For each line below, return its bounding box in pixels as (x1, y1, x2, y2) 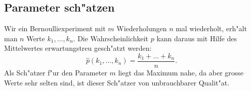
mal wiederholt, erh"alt (176, 23, 247, 34)
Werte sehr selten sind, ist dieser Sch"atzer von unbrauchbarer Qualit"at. (4, 77, 230, 87)
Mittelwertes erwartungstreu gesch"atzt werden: (4, 43, 152, 53)
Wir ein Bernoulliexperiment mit (4, 23, 106, 34)
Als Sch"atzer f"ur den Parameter (4, 67, 107, 78)
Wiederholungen (116, 23, 167, 34)
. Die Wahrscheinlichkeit (73, 33, 149, 43)
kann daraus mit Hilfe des (156, 33, 237, 43)
